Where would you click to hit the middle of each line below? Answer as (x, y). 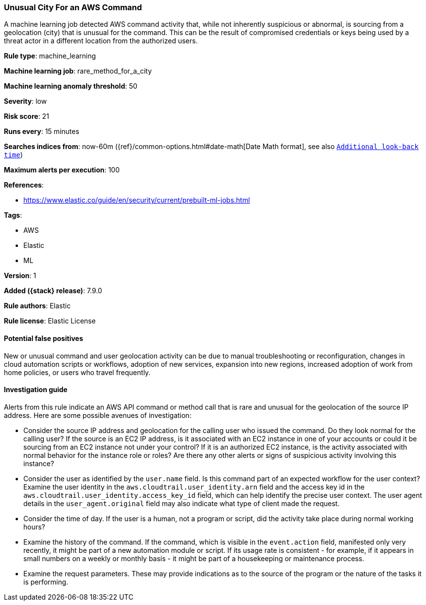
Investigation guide (36, 390)
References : (24, 185)
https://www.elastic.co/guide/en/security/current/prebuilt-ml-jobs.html (137, 200)
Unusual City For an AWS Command (73, 7)
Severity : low (26, 101)
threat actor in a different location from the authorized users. (101, 41)
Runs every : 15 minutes (42, 132)
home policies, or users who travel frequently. (77, 372)
